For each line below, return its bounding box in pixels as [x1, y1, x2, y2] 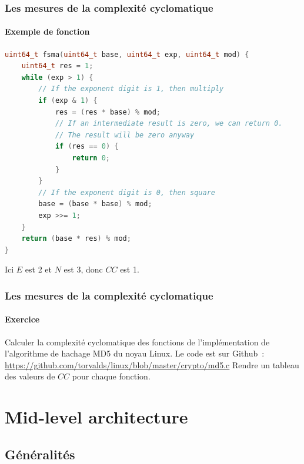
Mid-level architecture [5, 405, 188, 429]
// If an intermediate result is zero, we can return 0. [55, 119, 283, 128]
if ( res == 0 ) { [55, 142, 119, 151]
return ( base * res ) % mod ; [21, 234, 131, 243]
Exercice [5, 313, 40, 325]
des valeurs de [5, 370, 55, 382]
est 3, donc [64, 263, 103, 275]
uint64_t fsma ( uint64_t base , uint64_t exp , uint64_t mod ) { [5, 50, 249, 59]
